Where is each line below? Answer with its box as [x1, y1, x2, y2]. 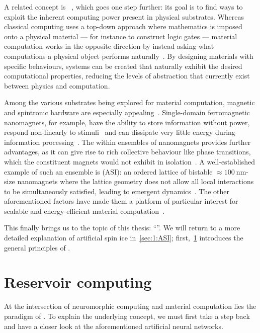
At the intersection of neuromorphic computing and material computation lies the [4, 301, 256, 311]
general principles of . [4, 242, 70, 253]
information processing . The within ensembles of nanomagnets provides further [4, 136, 251, 147]
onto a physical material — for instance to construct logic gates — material [4, 31, 237, 41]
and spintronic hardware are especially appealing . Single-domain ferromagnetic [4, 107, 250, 117]
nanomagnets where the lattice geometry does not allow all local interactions [17, 176, 254, 187]
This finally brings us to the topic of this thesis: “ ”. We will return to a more [4, 222, 240, 233]
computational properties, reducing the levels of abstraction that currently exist [4, 70, 250, 81]
